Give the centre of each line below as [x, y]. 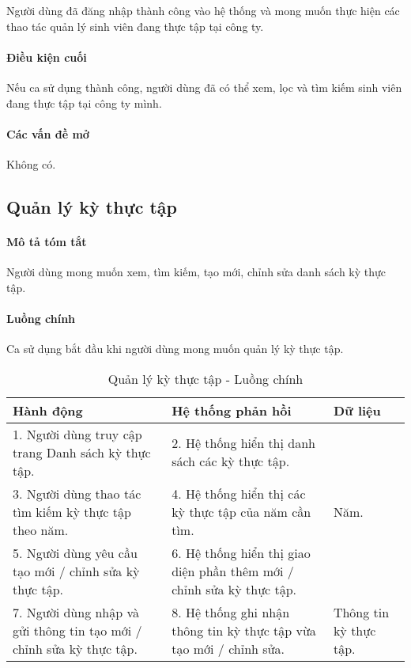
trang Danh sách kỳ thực [82, 452]
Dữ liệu [357, 410]
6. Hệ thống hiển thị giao [241, 552]
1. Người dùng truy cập [77, 434]
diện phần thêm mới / [233, 571]
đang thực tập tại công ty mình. [84, 102]
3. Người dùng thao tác [77, 493]
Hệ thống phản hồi [232, 410]
